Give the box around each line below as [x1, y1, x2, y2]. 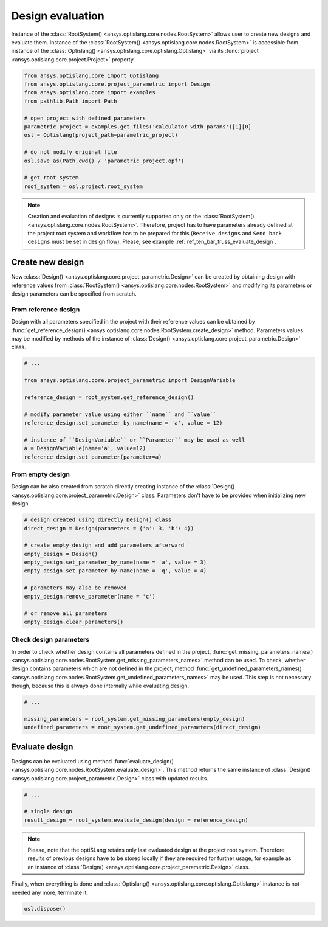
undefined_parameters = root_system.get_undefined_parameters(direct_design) [24, 724, 261, 731]
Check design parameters [11, 636, 90, 644]
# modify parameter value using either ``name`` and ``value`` [24, 411, 217, 418]
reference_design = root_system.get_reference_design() [24, 394, 194, 401]
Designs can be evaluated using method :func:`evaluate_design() [11, 757, 174, 765]
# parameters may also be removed [24, 585, 127, 591]
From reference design [11, 305, 80, 313]
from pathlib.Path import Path [24, 97, 118, 105]
